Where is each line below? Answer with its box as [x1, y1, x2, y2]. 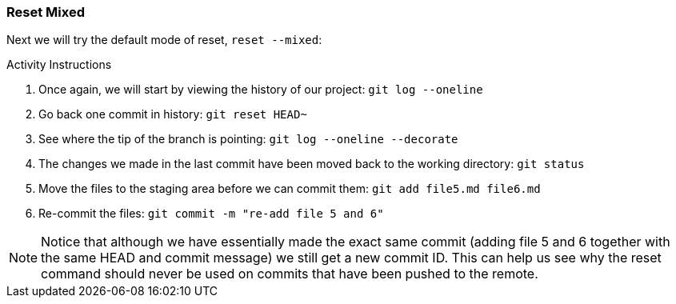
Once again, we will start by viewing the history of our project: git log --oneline [38, 82, 483, 97]
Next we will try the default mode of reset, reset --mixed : [6, 33, 322, 47]
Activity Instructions [6, 58, 112, 72]
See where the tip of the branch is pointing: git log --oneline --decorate [38, 132, 458, 146]
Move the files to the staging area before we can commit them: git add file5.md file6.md [38, 182, 541, 196]
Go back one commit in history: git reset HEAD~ [38, 107, 307, 122]
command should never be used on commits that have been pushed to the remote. [41, 266, 538, 282]
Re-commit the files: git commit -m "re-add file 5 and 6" [38, 206, 384, 221]
